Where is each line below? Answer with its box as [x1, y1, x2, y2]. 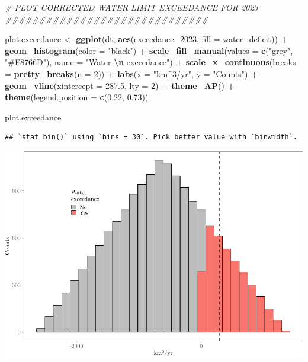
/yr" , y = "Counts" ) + [176, 67, 258, 80]
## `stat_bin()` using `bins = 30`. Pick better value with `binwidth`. [5, 133, 297, 142]
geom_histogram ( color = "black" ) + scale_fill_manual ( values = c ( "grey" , [5, 44, 293, 56]
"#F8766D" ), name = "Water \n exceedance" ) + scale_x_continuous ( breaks [5, 56, 296, 68]
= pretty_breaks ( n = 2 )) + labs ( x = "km [5, 67, 168, 80]
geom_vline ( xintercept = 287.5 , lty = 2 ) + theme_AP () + [5, 79, 235, 91]
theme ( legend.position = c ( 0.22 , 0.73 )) [5, 91, 149, 103]
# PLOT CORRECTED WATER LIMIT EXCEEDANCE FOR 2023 [5, 1, 258, 13]
